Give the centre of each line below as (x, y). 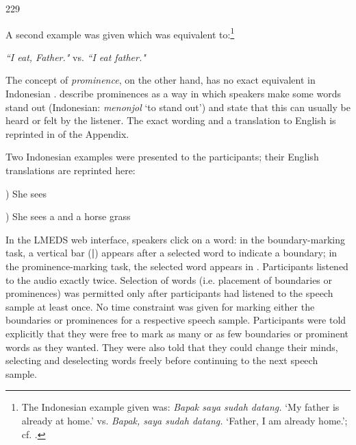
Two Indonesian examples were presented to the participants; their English (162, 157)
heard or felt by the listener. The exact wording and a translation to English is (171, 120)
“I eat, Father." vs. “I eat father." (76, 57)
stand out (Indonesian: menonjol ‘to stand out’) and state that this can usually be (178, 107)
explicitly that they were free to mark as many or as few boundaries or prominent (177, 333)
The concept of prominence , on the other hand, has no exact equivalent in (161, 80)
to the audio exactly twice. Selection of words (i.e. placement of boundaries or (169, 279)
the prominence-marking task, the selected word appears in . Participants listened (177, 266)
